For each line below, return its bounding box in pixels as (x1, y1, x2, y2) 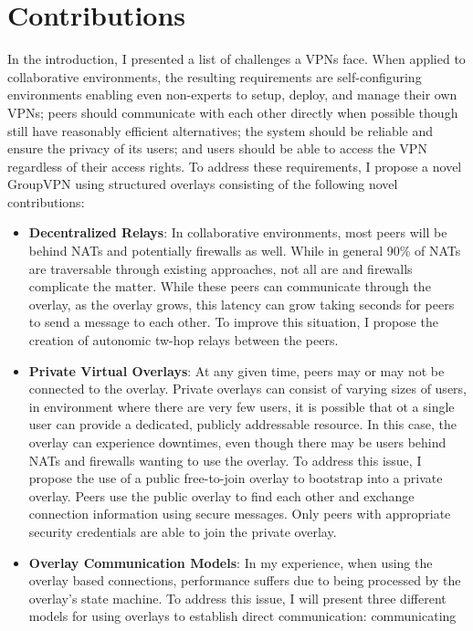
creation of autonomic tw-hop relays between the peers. (28, 331, 339, 350)
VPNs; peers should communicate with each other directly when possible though (7, 102, 458, 121)
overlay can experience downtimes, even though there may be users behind (28, 433, 447, 451)
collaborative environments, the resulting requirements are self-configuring (7, 67, 422, 86)
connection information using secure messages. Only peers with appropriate (28, 504, 451, 523)
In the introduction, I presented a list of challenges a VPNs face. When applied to (7, 49, 466, 68)
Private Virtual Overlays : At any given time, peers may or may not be (28, 361, 445, 380)
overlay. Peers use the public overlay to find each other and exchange (28, 486, 415, 505)
